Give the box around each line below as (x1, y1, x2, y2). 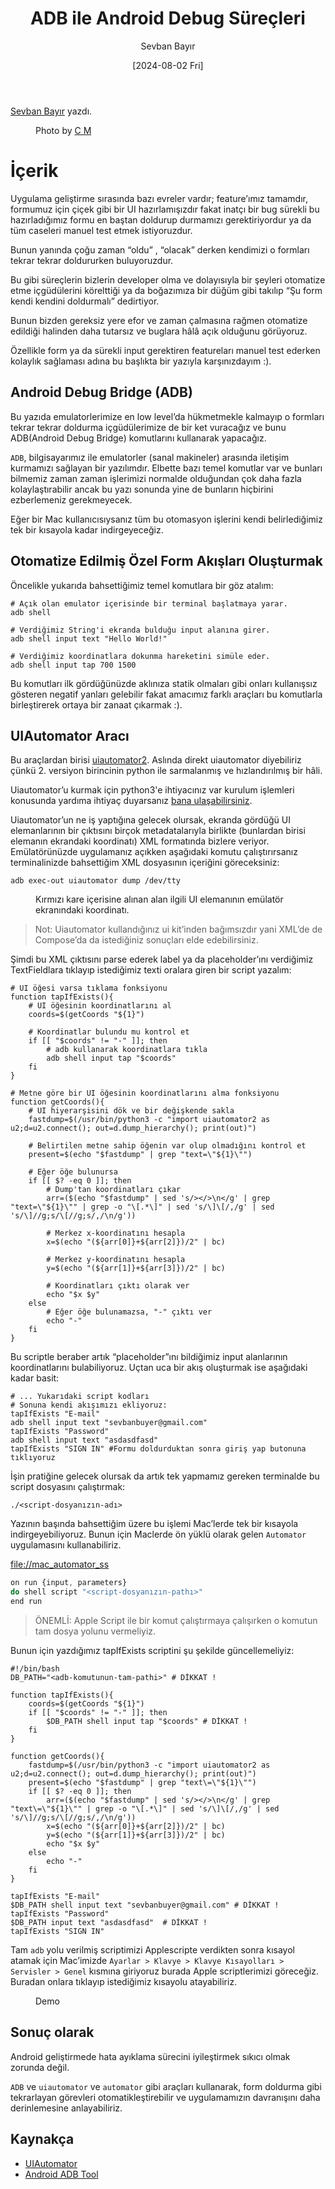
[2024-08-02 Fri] (132, 59, 204, 71)
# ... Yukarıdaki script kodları (10, 1392, 150, 1402)
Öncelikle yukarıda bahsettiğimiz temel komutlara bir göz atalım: (10, 579, 274, 591)
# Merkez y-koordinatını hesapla (46, 1255, 186, 1265)
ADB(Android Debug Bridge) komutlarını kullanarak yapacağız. (10, 432, 267, 444)
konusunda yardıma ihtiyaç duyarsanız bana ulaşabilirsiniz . (10, 795, 253, 807)
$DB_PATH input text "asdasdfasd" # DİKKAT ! (10, 1917, 208, 1927)
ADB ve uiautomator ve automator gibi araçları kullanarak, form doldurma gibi (10, 2080, 322, 2092)
